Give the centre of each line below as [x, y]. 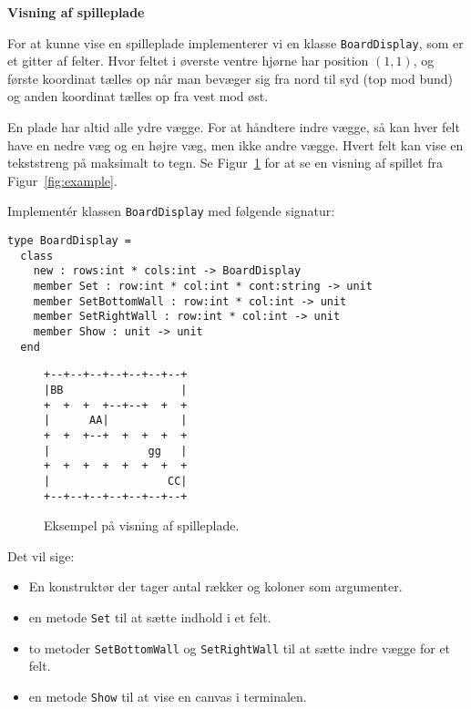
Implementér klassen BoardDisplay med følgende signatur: [171, 211]
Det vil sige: [41, 555]
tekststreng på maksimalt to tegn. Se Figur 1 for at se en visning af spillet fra [225, 163]
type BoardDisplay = [70, 241]
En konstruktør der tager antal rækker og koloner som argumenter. [215, 586]
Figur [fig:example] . [62, 180]
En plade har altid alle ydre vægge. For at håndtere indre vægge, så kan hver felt [234, 127]
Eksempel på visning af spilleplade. [142, 525]
